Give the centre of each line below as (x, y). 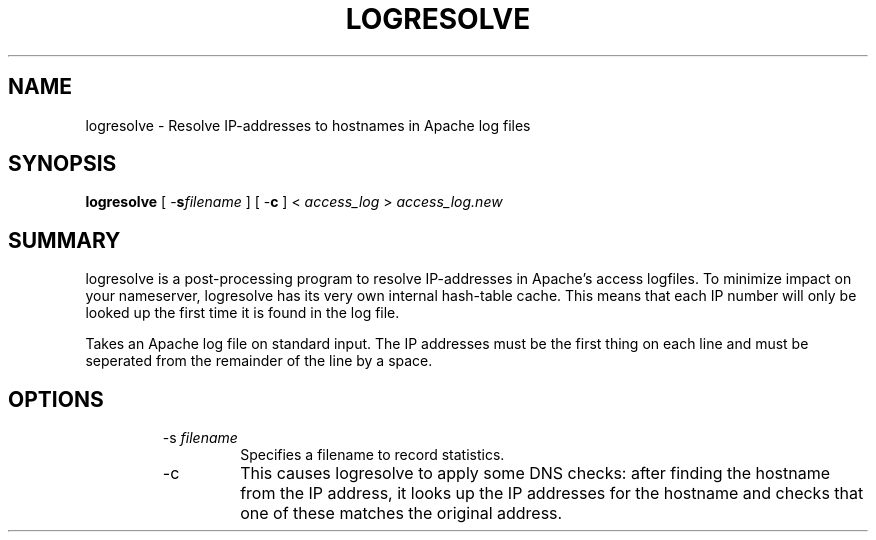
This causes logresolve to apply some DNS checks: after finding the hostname (535, 473)
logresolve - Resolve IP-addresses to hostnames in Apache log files (308, 125)
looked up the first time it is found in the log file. (242, 313)
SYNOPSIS (62, 164)
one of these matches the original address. (401, 513)
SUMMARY (64, 240)
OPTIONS (56, 399)
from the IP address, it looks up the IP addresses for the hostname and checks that (552, 493)
